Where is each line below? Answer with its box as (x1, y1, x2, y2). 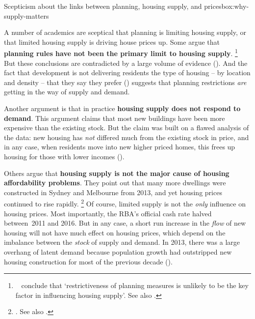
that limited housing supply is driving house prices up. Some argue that (4, 36, 220, 47)
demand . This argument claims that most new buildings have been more (4, 113, 225, 123)
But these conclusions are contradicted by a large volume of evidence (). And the (4, 58, 248, 68)
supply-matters (4, 10, 49, 21)
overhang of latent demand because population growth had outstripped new (4, 246, 232, 257)
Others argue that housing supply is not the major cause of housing (4, 168, 229, 178)
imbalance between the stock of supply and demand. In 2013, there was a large (4, 237, 240, 247)
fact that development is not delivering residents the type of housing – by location (4, 67, 251, 78)
